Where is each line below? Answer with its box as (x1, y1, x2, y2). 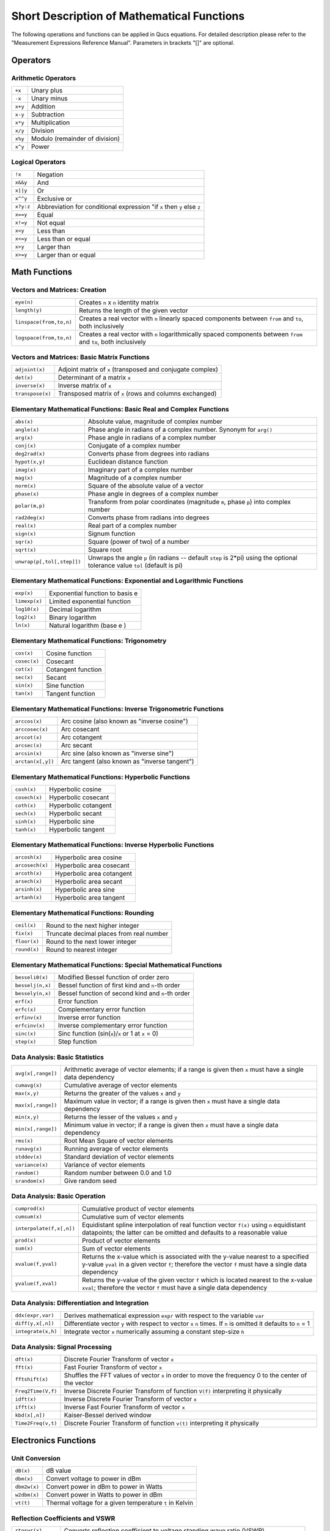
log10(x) (15, 606, 40, 612)
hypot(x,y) (15, 458, 46, 465)
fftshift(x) (15, 1375, 48, 1382)
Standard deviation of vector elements (64, 1153, 174, 1161)
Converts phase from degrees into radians (87, 450, 210, 458)
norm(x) (15, 483, 37, 489)
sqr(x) (15, 538, 34, 545)
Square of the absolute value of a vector (87, 481, 204, 490)
